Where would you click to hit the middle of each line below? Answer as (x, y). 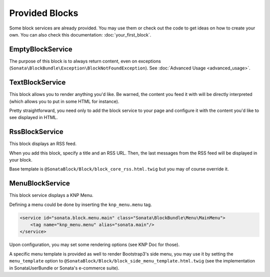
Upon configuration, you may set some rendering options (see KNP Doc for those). (94, 244)
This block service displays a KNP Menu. (51, 195)
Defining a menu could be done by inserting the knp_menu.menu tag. (80, 204)
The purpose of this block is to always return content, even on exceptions (85, 61)
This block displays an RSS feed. (43, 144)
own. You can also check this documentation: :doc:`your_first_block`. (80, 34)
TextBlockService (37, 82)
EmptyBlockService (41, 49)
